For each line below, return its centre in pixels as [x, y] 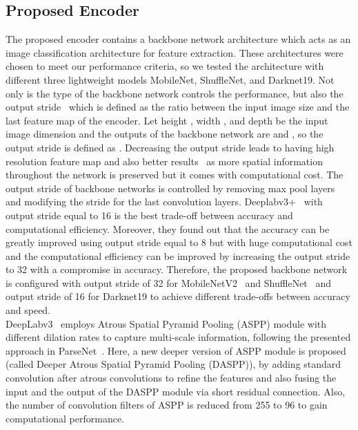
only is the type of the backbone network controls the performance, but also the [175, 93]
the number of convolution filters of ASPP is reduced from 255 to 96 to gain [167, 405]
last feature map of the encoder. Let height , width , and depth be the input [167, 120]
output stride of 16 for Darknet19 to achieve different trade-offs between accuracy [178, 296]
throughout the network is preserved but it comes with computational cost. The [175, 175]
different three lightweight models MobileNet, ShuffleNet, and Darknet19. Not [170, 79]
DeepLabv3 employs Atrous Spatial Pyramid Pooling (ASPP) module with [166, 323]
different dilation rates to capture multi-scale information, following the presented [178, 337]
